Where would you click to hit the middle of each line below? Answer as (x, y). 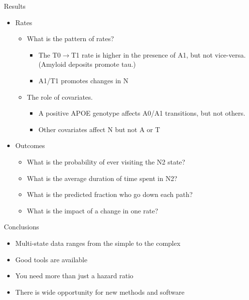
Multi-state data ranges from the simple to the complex (98, 243)
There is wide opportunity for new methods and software (100, 292)
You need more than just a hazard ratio (74, 276)
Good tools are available (51, 259)
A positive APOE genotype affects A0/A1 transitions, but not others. (142, 113)
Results (15, 6)
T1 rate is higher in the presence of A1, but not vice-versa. (159, 54)
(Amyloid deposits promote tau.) (87, 64)
